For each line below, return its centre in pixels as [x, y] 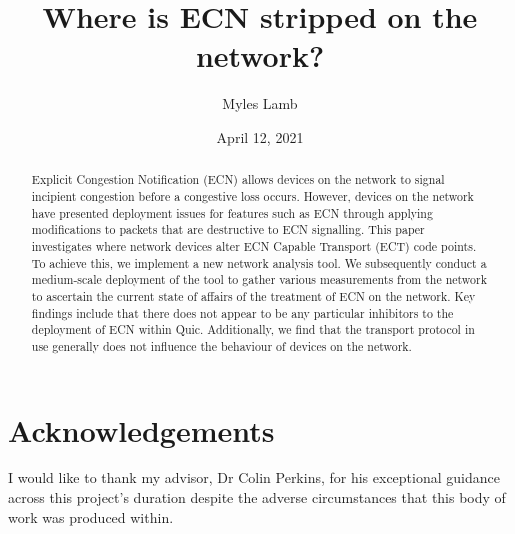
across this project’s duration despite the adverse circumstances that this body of [257, 497]
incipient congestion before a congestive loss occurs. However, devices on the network [252, 195]
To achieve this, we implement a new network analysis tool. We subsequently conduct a [259, 262]
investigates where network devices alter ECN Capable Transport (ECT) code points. [254, 245]
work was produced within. [91, 516]
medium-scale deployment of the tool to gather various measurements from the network [259, 279]
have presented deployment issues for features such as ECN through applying [232, 212]
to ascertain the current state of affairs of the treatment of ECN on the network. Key [253, 295]
